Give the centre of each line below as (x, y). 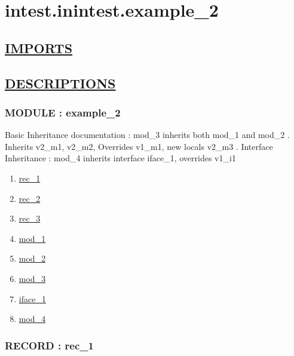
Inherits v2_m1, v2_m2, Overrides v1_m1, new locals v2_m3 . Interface (139, 146)
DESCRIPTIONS (60, 83)
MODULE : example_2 (63, 112)
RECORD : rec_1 (49, 345)
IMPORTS (39, 47)
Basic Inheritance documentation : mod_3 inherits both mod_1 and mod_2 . (147, 135)
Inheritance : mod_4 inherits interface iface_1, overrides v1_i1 (120, 158)
